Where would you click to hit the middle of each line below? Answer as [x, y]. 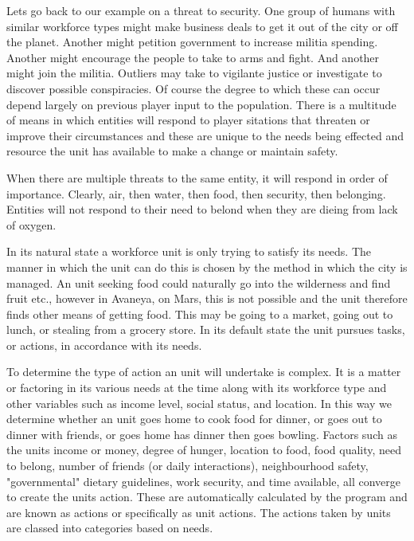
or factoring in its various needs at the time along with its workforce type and [197, 388]
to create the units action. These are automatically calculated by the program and [207, 497]
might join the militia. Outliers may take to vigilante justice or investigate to [194, 73]
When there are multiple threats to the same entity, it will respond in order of [197, 177]
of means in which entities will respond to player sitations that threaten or [188, 120]
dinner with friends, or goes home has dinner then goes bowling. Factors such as [202, 434]
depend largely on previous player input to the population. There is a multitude [201, 104]
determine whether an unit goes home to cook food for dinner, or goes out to [194, 419]
